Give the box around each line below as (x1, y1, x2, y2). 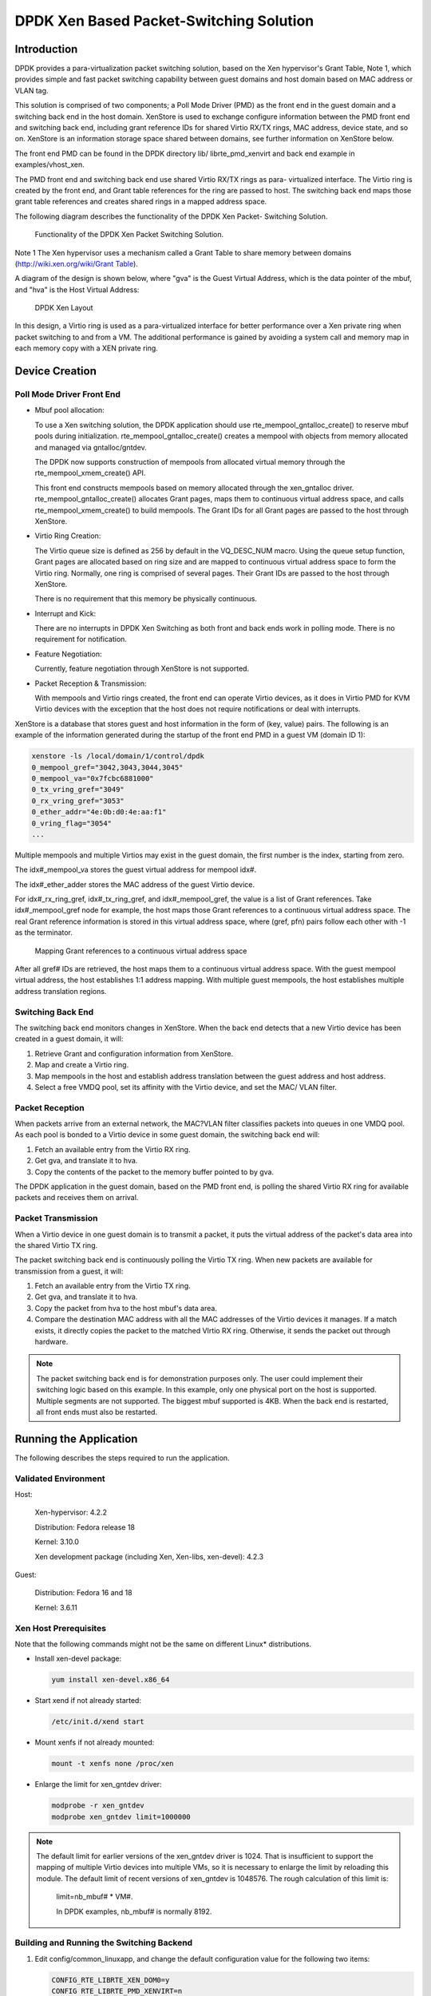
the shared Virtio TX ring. (14, 1240, 98, 1249)
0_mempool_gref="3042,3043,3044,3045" (31, 762, 184, 772)
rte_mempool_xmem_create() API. (34, 468, 146, 478)
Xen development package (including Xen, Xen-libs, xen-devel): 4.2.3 (34, 1551, 263, 1561)
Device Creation (14, 364, 97, 378)
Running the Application (14, 1432, 138, 1445)
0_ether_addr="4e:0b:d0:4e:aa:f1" (31, 807, 167, 817)
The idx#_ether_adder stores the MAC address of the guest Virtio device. (14, 879, 255, 889)
